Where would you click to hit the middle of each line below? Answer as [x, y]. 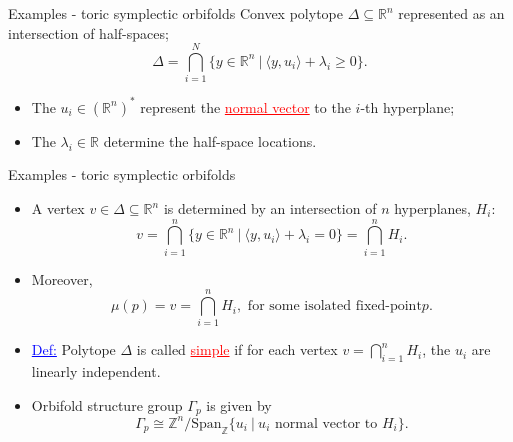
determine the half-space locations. [210, 140]
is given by [239, 404]
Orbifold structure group [107, 404]
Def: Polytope [73, 349]
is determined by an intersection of [270, 208]
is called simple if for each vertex [237, 349]
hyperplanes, [432, 208]
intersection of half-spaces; [88, 32]
